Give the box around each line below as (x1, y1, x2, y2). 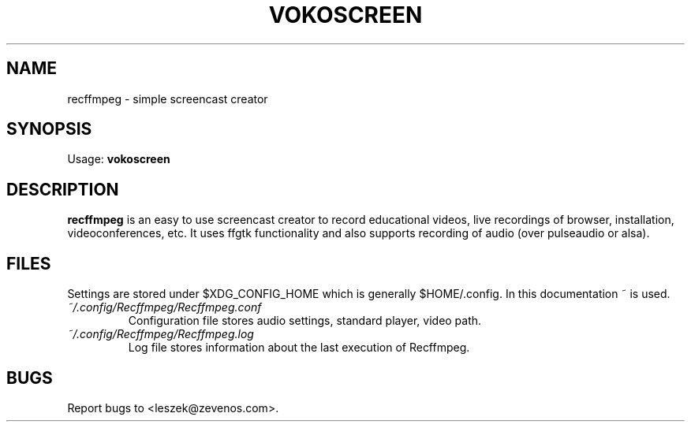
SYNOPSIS (6, 119, 92, 140)
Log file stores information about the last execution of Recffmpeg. (128, 341, 470, 355)
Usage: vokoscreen (67, 152, 170, 166)
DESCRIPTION (6, 179, 119, 199)
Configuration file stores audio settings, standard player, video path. (128, 314, 482, 328)
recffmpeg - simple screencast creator (67, 91, 268, 106)
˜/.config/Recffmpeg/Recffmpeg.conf (67, 300, 262, 314)
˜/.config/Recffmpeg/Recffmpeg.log (67, 327, 254, 341)
